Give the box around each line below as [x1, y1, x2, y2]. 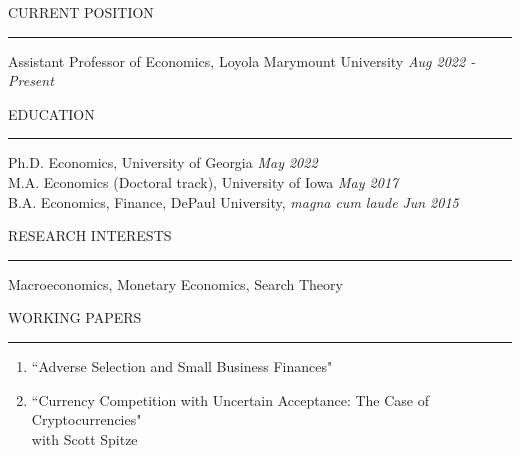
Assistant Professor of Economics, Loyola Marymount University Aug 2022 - [8, 50, 476, 71]
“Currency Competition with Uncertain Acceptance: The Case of [31, 389, 430, 410]
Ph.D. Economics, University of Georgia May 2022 [8, 152, 318, 173]
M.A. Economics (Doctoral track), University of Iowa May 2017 [8, 171, 399, 192]
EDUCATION [8, 103, 95, 124]
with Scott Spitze [31, 428, 138, 449]
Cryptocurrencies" [31, 409, 142, 430]
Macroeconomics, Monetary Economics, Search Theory [8, 273, 343, 294]
